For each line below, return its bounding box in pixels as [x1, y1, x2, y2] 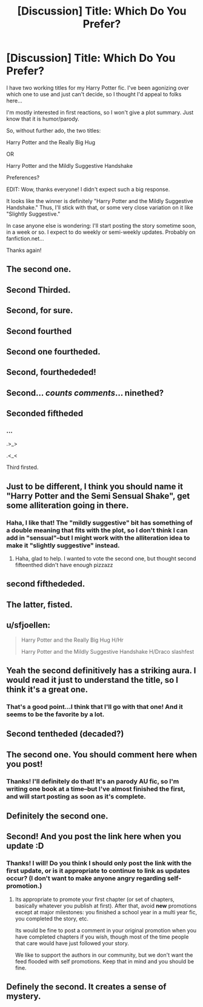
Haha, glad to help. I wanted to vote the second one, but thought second [15, 555, 196, 562]
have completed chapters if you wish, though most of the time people [15, 933, 189, 940]
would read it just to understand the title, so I [6, 675, 179, 685]
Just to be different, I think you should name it [6, 481, 184, 491]
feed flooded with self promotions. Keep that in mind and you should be [15, 957, 195, 965]
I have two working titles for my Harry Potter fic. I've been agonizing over [6, 84, 189, 91]
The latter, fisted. [6, 599, 73, 610]
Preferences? [6, 174, 40, 181]
